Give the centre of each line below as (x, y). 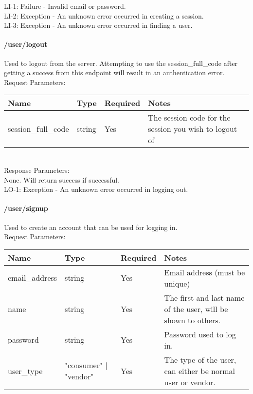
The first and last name (204, 297)
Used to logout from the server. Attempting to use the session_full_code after (121, 63)
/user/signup (26, 208)
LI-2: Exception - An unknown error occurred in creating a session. (104, 15)
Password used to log (200, 334)
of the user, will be (196, 309)
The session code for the (189, 118)
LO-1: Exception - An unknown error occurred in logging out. (96, 189)
